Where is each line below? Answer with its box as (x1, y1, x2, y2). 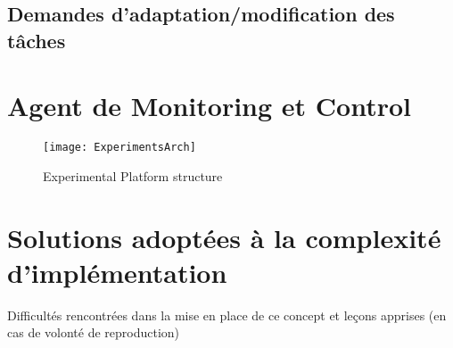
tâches (7, 26, 66, 54)
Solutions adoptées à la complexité (7, 219, 441, 255)
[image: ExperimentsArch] (43, 141, 196, 154)
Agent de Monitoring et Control (7, 87, 412, 124)
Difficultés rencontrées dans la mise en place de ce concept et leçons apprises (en (7, 305, 447, 324)
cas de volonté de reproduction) (7, 323, 180, 342)
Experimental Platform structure (43, 166, 223, 185)
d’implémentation (7, 253, 227, 290)
